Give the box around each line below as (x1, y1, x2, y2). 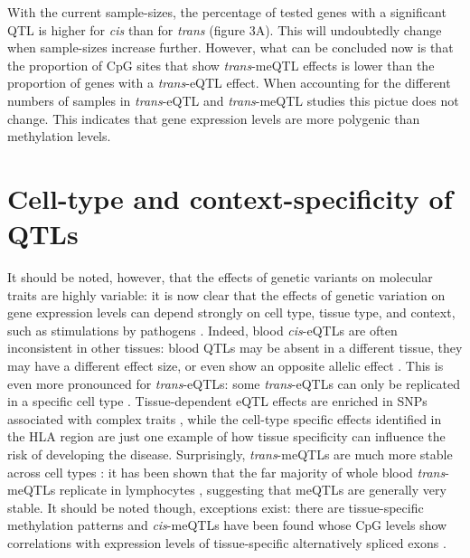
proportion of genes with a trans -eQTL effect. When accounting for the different (7, 73, 451, 92)
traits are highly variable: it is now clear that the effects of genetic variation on (7, 285, 446, 304)
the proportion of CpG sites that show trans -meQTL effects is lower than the (7, 55, 435, 74)
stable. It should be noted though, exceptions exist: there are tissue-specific (7, 497, 424, 516)
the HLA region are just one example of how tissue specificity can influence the (7, 427, 446, 446)
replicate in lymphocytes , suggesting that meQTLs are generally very (59, 480, 446, 499)
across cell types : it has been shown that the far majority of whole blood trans (7, 462, 446, 481)
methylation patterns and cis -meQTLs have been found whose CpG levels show (7, 515, 447, 534)
